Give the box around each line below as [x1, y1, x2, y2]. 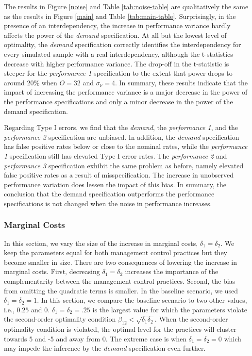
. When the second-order [154, 314, 228, 324]
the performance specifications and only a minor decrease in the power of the [4, 96, 233, 106]
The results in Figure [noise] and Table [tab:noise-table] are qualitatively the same [4, 1, 249, 11]
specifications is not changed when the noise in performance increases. [4, 198, 212, 208]
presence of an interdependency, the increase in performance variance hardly [4, 20, 231, 31]
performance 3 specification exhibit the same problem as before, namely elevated [4, 160, 244, 170]
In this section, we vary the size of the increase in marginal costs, [4, 238, 198, 248]
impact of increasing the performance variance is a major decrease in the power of [4, 87, 248, 97]
